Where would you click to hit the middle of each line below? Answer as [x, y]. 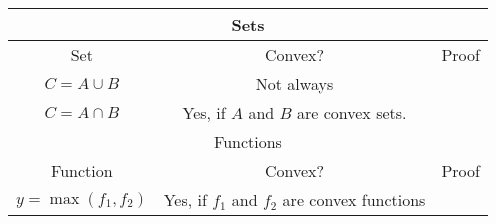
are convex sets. [351, 112]
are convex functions [354, 199]
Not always [294, 83]
